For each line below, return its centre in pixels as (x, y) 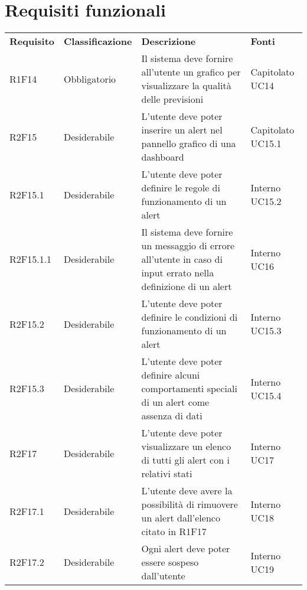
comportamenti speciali (189, 389)
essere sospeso (170, 562)
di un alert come (175, 402)
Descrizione (169, 41)
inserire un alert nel (182, 130)
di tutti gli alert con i (185, 460)
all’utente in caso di (182, 259)
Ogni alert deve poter (186, 549)
